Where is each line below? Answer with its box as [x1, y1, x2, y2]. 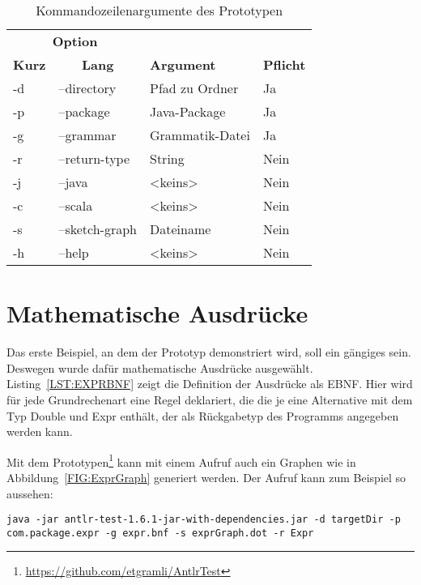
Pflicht [262, 55, 306, 74]
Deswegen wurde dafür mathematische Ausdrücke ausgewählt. [6, 359, 313, 376]
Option [52, 32, 98, 50]
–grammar [58, 126, 117, 144]
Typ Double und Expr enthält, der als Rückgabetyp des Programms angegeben [6, 407, 399, 424]
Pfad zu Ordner [149, 79, 239, 97]
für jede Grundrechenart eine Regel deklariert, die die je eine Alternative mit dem [6, 391, 413, 408]
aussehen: [6, 485, 53, 502]
